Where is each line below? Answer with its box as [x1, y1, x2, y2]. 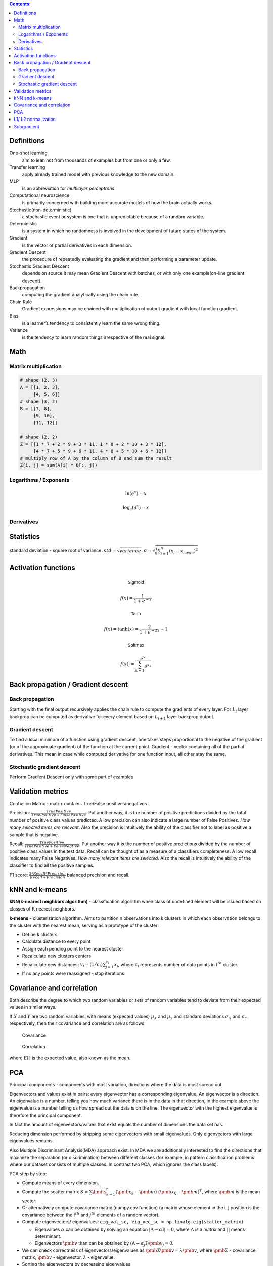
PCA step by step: [9, 1170, 47, 1177]
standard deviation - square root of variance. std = [9, 547, 116, 554]
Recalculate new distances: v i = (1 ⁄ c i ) [22, 961, 103, 969]
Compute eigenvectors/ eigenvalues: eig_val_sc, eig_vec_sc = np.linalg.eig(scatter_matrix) [22, 1219, 244, 1225]
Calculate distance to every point [22, 938, 91, 944]
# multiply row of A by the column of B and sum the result [20, 455, 172, 461]
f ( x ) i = [120, 661, 135, 668]
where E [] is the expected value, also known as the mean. [9, 1055, 131, 1061]
